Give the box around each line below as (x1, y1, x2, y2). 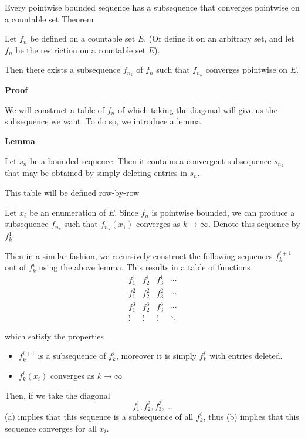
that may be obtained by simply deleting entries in (5, 167, 187, 179)
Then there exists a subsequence (5, 63, 121, 76)
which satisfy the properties (5, 330, 104, 342)
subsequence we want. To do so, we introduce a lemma (5, 115, 201, 127)
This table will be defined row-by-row (5, 186, 140, 199)
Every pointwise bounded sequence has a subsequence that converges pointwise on (5, 1, 300, 13)
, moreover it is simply (116, 349, 197, 362)
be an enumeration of (29, 206, 106, 218)
